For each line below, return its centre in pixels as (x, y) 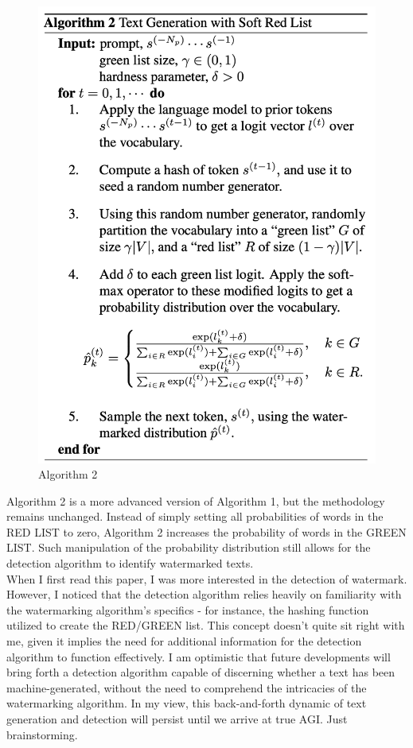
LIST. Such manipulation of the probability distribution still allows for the (189, 547)
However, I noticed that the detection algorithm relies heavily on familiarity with (204, 594)
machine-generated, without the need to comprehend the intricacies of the (187, 687)
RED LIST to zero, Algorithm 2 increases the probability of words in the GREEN (206, 531)
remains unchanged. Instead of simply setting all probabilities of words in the (195, 516)
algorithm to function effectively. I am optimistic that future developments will (199, 656)
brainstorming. (42, 734)
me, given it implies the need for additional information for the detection (184, 641)
